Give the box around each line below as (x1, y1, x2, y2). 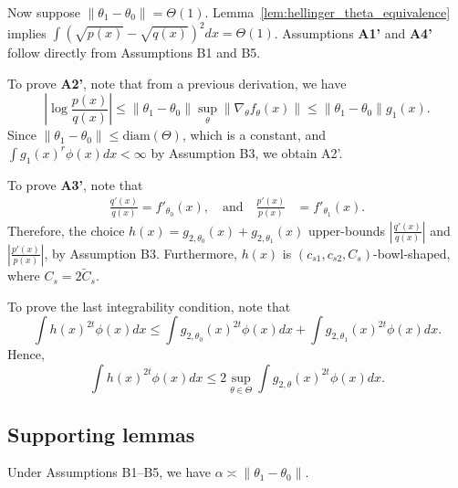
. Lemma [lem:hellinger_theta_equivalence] (204, 3, 451, 21)
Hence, (7, 345, 45, 364)
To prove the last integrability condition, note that (7, 296, 291, 315)
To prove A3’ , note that (7, 175, 143, 194)
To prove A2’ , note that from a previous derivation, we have (7, 73, 347, 92)
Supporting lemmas (7, 419, 195, 448)
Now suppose (7, 3, 80, 21)
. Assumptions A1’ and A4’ (274, 23, 432, 42)
